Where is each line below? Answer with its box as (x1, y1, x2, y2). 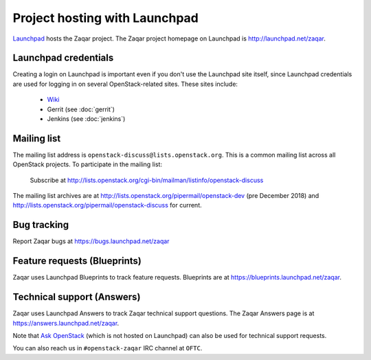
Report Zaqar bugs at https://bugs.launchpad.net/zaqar (12, 237, 170, 245)
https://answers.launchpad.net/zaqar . (12, 319, 120, 327)
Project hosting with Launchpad (12, 10, 199, 25)
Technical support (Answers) (12, 291, 141, 303)
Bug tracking (12, 219, 69, 231)
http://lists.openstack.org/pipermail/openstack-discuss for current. (12, 201, 202, 210)
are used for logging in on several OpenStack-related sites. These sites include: (12, 80, 238, 88)
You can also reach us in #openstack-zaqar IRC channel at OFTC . (12, 344, 203, 352)
